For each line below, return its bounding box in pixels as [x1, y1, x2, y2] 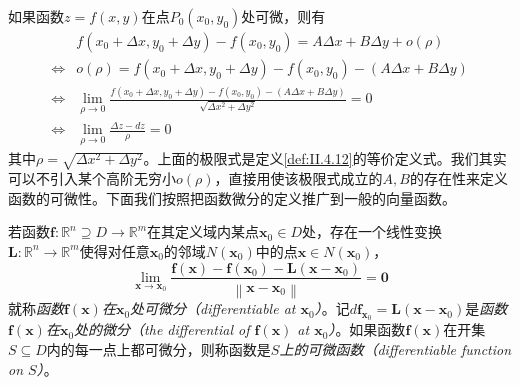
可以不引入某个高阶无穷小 [8, 168, 176, 189]
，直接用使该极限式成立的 [214, 168, 383, 189]
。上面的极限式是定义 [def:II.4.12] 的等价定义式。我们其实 [143, 148, 507, 169]
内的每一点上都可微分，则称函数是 [46, 338, 271, 359]
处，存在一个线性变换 [301, 221, 442, 242]
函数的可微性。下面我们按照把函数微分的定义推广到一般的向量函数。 [8, 187, 456, 208]
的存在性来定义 [409, 168, 508, 189]
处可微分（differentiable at [130, 298, 296, 319]
